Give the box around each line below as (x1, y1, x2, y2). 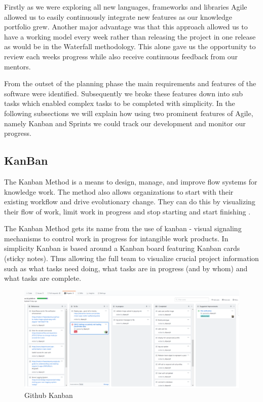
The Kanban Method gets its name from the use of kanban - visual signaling (4, 223, 242, 234)
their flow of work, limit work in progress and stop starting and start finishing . (4, 206, 251, 216)
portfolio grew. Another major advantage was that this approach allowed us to (4, 21, 248, 32)
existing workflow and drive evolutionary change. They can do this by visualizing (4, 196, 255, 207)
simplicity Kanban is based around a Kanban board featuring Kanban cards (4, 243, 240, 253)
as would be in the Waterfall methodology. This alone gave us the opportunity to (4, 41, 256, 52)
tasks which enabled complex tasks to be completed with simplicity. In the (4, 98, 235, 108)
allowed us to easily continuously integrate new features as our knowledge (4, 11, 233, 22)
